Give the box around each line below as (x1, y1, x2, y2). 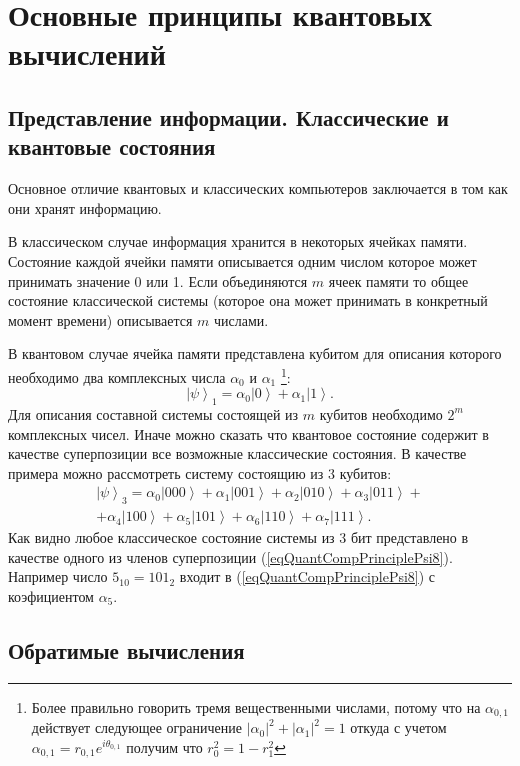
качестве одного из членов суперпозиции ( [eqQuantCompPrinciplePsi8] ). (8, 546, 453, 567)
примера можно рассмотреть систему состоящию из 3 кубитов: (8, 462, 392, 483)
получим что (126, 736, 203, 757)
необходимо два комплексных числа (8, 366, 226, 387)
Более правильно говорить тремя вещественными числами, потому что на (31, 696, 481, 717)
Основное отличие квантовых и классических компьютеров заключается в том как (8, 178, 508, 199)
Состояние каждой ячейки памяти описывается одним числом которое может (8, 250, 477, 271)
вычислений (8, 33, 166, 74)
